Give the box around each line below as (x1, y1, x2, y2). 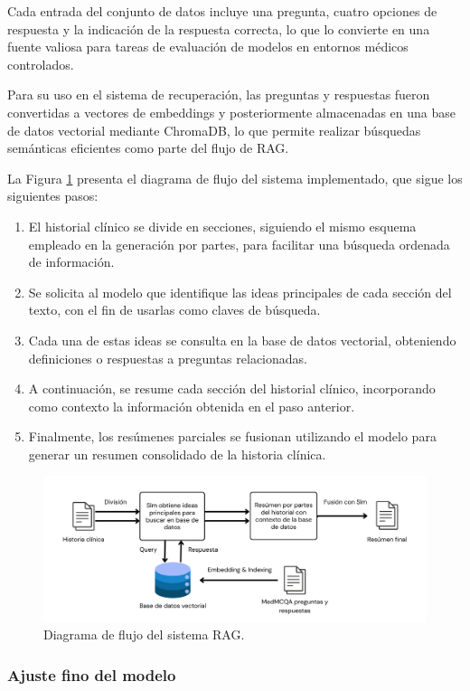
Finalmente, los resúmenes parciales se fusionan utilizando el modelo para (28, 427, 437, 446)
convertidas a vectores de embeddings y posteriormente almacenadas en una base (7, 102, 456, 121)
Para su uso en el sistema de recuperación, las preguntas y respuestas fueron (7, 85, 430, 104)
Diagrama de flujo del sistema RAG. (43, 625, 245, 644)
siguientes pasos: (7, 186, 99, 205)
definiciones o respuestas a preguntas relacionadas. (28, 348, 307, 367)
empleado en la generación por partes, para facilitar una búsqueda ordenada (28, 234, 450, 253)
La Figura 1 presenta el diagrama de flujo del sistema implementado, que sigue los (7, 168, 463, 187)
